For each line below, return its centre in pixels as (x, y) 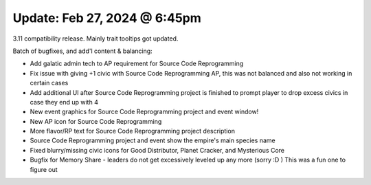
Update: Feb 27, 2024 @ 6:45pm (107, 18)
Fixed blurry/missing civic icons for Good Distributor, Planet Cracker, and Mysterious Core (157, 150)
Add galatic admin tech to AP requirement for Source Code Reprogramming (137, 64)
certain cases (49, 83)
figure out (44, 169)
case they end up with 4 (64, 102)
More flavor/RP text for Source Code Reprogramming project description (132, 131)
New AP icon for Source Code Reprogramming (96, 121)
